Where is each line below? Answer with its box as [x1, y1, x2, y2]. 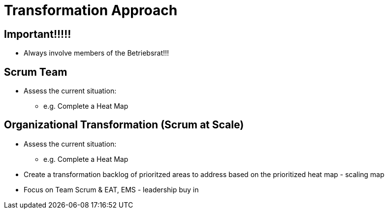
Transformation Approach [4, 2, 178, 19]
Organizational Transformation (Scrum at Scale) [4, 119, 244, 131]
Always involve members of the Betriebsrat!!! [24, 49, 169, 58]
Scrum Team [4, 65, 67, 78]
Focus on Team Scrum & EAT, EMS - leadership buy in [24, 185, 199, 194]
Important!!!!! [4, 28, 71, 40]
